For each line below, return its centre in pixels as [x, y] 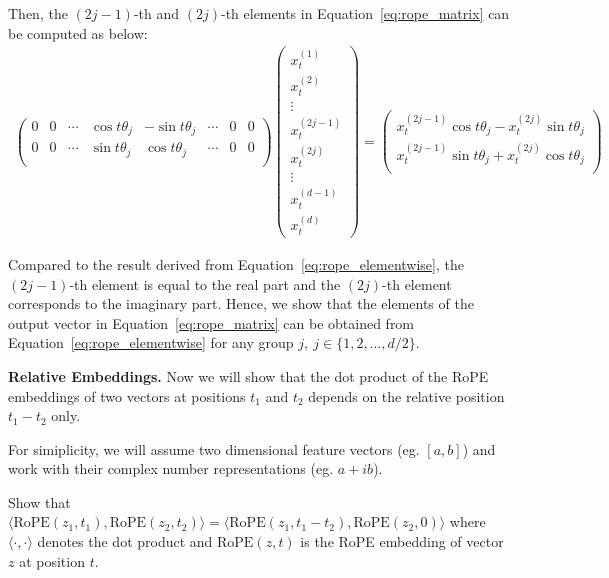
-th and [156, 13]
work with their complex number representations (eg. [171, 468]
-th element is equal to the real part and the [205, 283]
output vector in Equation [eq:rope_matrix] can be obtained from [211, 322]
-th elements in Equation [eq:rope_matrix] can [365, 13]
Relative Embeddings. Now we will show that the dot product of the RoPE [248, 375]
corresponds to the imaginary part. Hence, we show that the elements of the [241, 303]
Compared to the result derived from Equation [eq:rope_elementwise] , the [236, 263]
